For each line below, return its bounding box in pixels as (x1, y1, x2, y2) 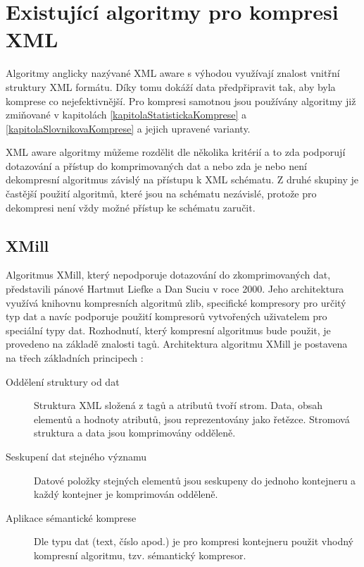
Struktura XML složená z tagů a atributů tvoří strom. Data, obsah (34, 398, 322, 413)
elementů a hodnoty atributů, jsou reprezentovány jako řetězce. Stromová (34, 411, 350, 426)
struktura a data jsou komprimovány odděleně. (34, 425, 236, 440)
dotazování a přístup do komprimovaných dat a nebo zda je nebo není (6, 158, 307, 173)
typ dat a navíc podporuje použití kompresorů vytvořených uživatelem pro (6, 309, 327, 324)
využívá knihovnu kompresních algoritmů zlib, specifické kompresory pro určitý (6, 295, 346, 310)
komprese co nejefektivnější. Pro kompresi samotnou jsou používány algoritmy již (6, 93, 356, 108)
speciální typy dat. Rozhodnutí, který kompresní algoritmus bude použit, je (6, 322, 331, 337)
